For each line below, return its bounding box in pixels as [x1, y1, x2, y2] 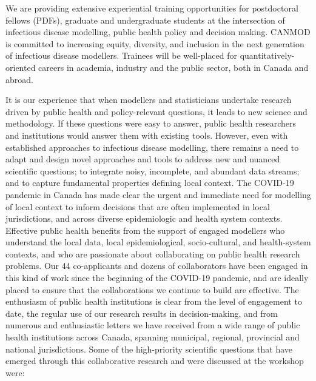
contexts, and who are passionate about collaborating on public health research [5, 247, 300, 260]
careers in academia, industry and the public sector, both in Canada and [38, 61, 309, 73]
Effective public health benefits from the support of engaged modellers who [5, 224, 285, 236]
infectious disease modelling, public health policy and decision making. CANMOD [5, 25, 311, 38]
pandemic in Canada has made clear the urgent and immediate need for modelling [5, 188, 311, 200]
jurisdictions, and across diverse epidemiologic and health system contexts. [5, 212, 283, 225]
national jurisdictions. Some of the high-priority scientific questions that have [5, 342, 293, 355]
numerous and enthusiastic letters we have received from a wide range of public [5, 319, 300, 331]
